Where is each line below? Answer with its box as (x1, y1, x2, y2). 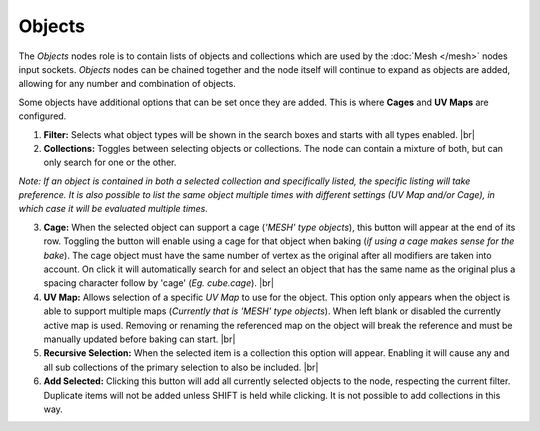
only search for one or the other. (43, 156, 177, 169)
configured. (18, 110, 67, 122)
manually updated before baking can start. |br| (43, 333, 236, 345)
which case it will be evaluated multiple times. (18, 203, 209, 215)
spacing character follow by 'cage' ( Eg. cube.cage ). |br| (43, 277, 275, 289)
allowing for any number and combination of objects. (18, 78, 237, 90)
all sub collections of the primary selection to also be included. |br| (43, 361, 319, 373)
